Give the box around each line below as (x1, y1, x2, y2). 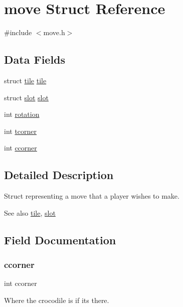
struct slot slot (4, 92, 49, 102)
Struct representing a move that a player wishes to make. (4, 191, 179, 201)
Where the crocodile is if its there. (4, 294, 109, 305)
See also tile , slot (4, 207, 56, 218)
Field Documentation (4, 232, 116, 247)
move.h (43, 27, 65, 38)
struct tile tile (4, 75, 47, 85)
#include (4, 27, 32, 38)
